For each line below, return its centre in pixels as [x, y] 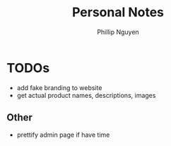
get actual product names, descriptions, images [86, 95]
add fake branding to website [59, 88]
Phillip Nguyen [118, 32]
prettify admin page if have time [63, 135]
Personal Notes [118, 12]
